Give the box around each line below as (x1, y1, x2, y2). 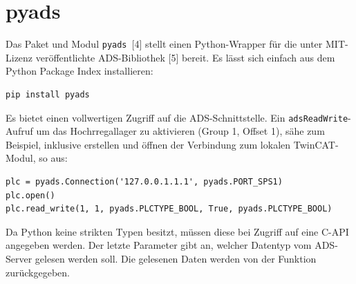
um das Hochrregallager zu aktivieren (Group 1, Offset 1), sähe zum (36, 124, 325, 138)
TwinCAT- (293, 137, 339, 151)
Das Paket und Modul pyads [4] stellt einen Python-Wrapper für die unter (6, 37, 323, 51)
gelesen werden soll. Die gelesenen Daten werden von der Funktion (35, 251, 317, 265)
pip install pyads (6, 89, 90, 100)
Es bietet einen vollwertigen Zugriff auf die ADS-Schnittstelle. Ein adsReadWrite (6, 110, 348, 124)
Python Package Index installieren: (6, 64, 153, 78)
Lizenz (6, 50, 33, 64)
